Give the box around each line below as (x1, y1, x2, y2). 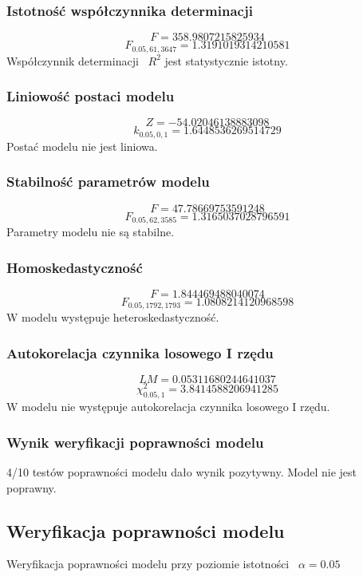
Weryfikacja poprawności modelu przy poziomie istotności (6, 555, 290, 572)
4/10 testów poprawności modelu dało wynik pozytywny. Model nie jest (6, 463, 357, 480)
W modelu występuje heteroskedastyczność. (6, 309, 219, 326)
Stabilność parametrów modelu (6, 172, 210, 192)
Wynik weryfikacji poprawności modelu (6, 432, 264, 452)
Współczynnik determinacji (6, 52, 139, 69)
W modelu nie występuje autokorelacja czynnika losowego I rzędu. (6, 398, 330, 415)
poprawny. (6, 479, 57, 496)
